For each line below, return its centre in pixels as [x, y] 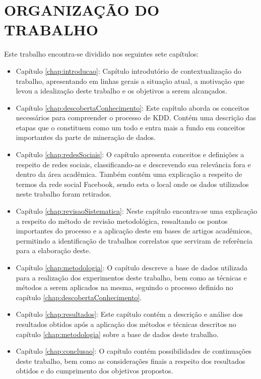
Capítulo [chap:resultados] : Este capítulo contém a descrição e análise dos [129, 314]
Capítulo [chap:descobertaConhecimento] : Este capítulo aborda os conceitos [133, 107]
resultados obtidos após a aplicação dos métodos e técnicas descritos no [126, 324]
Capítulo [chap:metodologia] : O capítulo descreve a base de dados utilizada [132, 267]
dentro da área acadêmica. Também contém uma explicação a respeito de [129, 174]
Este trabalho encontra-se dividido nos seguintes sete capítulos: [102, 54]
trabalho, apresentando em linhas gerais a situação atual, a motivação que [130, 81]
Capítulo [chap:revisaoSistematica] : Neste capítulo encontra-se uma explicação [137, 211]
